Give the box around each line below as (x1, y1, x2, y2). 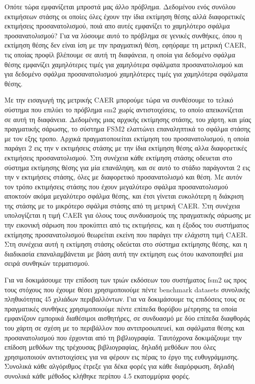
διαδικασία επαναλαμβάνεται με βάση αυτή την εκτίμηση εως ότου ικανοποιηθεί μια (4, 248, 243, 258)
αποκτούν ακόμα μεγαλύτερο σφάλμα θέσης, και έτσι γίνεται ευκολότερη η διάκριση (4, 191, 244, 201)
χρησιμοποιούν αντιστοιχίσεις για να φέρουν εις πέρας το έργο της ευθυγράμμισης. (4, 351, 239, 361)
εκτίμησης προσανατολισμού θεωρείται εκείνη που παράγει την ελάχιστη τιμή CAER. (4, 229, 248, 239)
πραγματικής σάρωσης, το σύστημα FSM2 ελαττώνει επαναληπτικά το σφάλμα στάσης (4, 124, 251, 134)
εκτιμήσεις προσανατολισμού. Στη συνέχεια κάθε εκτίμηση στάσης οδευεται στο (4, 152, 232, 162)
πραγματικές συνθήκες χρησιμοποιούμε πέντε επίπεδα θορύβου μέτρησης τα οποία (4, 303, 237, 313)
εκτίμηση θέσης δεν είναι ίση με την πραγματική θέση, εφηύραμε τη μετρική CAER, (4, 40, 247, 50)
